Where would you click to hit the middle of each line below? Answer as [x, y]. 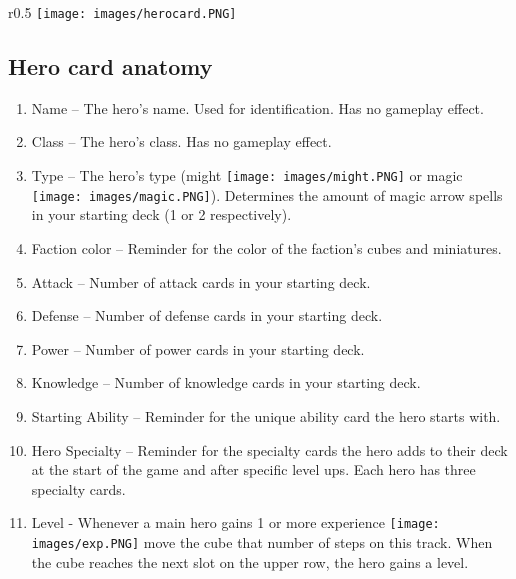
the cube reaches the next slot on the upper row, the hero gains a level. [250, 561]
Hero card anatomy [110, 66]
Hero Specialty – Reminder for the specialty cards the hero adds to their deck [269, 449]
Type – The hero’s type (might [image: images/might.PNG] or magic [247, 175]
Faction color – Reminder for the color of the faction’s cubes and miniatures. [266, 247]
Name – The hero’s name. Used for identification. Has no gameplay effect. [257, 107]
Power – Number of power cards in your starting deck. [198, 348]
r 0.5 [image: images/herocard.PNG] [122, 12]
